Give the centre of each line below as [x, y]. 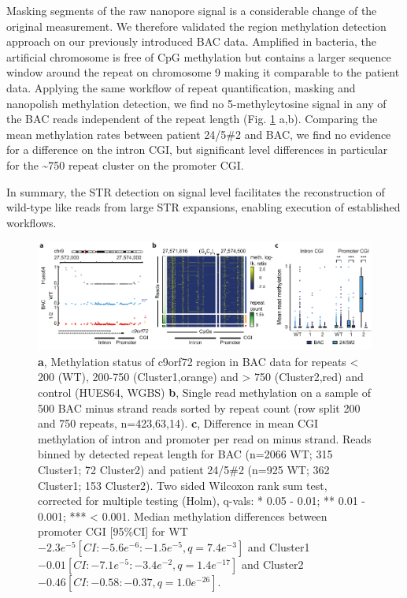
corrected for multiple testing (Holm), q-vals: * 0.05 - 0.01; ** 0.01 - [202, 501]
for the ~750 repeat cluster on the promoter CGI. [125, 164]
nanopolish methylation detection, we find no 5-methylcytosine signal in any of [196, 103]
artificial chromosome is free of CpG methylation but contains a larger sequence [199, 56]
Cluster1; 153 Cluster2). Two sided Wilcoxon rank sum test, [183, 485]
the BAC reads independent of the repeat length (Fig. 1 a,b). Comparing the [192, 119]
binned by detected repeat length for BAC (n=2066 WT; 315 [185, 454]
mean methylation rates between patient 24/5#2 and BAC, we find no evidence [199, 134]
